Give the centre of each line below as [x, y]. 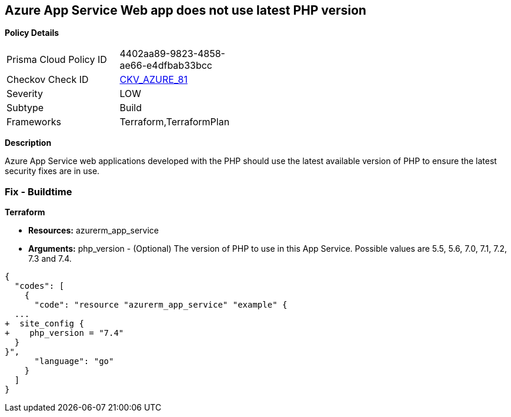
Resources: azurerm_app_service [93, 231]
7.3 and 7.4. [50, 259]
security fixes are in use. [52, 171]
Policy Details [32, 33]
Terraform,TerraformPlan [175, 122]
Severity [25, 94]
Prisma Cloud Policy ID [57, 60]
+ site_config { [44, 324]
